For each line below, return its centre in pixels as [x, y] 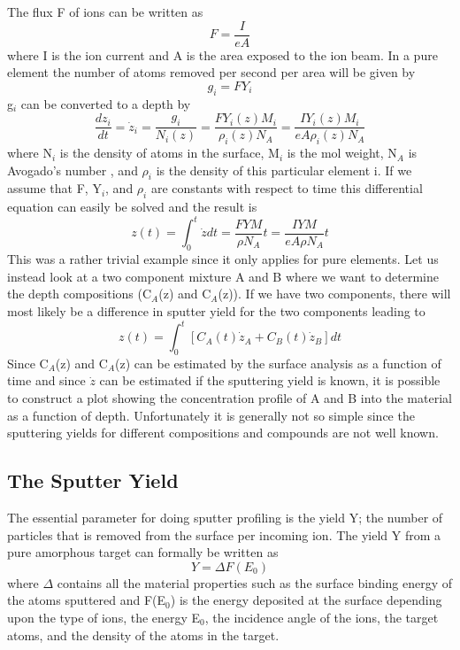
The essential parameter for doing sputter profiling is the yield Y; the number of [225, 518]
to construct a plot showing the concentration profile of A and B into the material [230, 398]
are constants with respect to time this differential [287, 188]
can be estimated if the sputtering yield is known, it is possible [270, 380]
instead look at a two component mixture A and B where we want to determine [223, 276]
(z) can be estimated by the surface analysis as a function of [278, 363]
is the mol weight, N [342, 153]
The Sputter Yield [93, 480]
